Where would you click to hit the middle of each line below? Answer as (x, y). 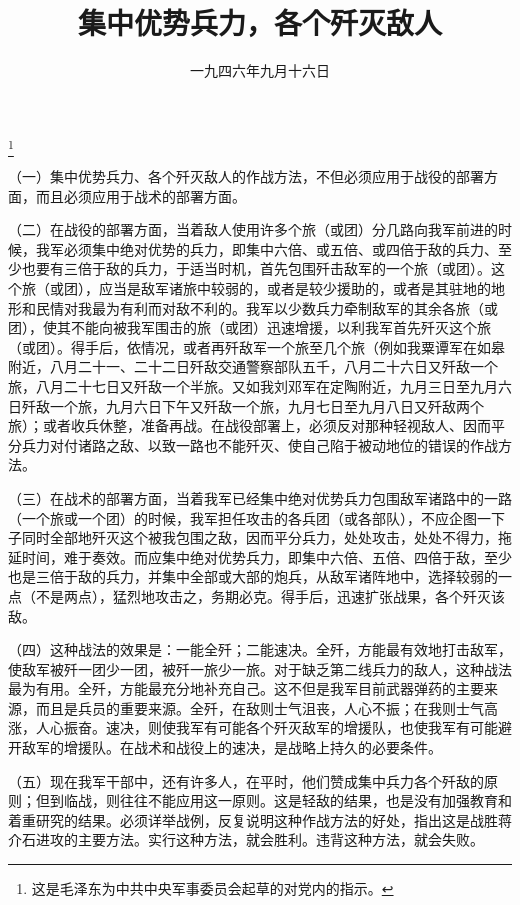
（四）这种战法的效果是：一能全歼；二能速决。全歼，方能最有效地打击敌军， (260, 649)
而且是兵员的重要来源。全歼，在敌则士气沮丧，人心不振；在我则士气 (259, 707)
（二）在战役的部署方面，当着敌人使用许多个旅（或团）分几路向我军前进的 (253, 229)
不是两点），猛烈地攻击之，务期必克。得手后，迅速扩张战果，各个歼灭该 (270, 595)
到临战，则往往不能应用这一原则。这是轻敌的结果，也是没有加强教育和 (280, 800)
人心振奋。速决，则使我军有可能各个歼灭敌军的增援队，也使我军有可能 (266, 727)
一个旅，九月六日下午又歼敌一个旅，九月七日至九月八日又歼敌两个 (266, 405)
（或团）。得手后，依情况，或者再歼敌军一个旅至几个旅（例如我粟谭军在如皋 (256, 346)
